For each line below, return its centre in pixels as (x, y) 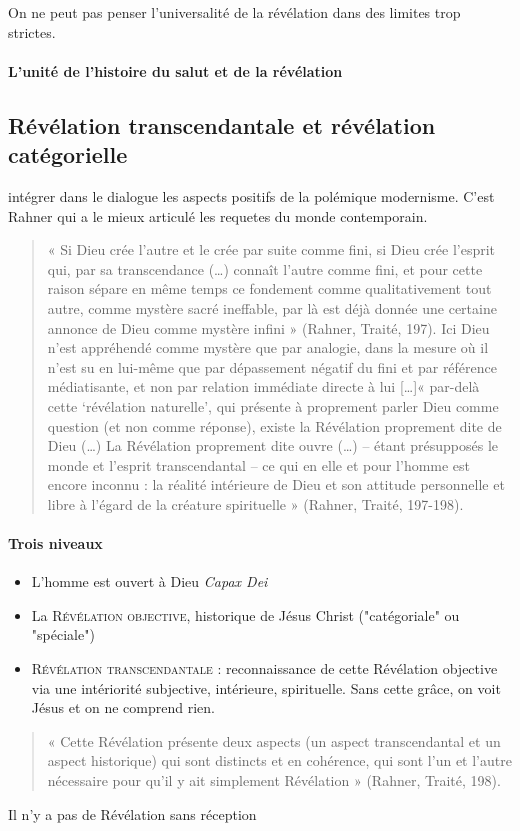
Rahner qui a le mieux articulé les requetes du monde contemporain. (218, 215)
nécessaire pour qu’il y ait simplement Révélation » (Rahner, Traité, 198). (274, 780)
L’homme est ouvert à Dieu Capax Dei (149, 581)
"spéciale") (63, 634)
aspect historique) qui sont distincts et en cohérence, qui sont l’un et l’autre (279, 760)
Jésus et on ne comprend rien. (123, 707)
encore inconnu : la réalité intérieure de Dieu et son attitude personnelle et (276, 484)
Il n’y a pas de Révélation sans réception (132, 813)
